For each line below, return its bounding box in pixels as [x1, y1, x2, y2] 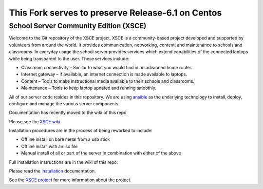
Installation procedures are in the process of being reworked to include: [9, 128, 153, 133]
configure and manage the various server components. [9, 100, 120, 107]
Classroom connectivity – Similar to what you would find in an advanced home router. [21, 64, 192, 70]
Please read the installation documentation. [9, 168, 96, 174]
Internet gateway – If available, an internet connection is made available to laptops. [21, 71, 188, 77]
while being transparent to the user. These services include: [9, 56, 130, 61]
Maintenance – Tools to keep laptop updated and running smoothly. [21, 85, 157, 91]
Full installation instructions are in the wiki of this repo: [9, 159, 118, 165]
